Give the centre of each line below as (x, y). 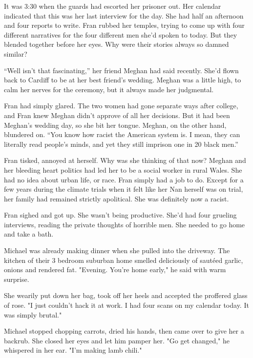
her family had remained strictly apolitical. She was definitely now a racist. (116, 198)
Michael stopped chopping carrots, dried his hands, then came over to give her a (124, 331)
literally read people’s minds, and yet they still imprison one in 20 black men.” (121, 144)
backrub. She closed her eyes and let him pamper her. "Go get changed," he (117, 340)
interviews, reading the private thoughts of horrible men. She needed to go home (125, 224)
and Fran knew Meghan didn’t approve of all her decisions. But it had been (117, 115)
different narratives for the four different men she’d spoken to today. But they (121, 34)
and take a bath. (29, 234)
